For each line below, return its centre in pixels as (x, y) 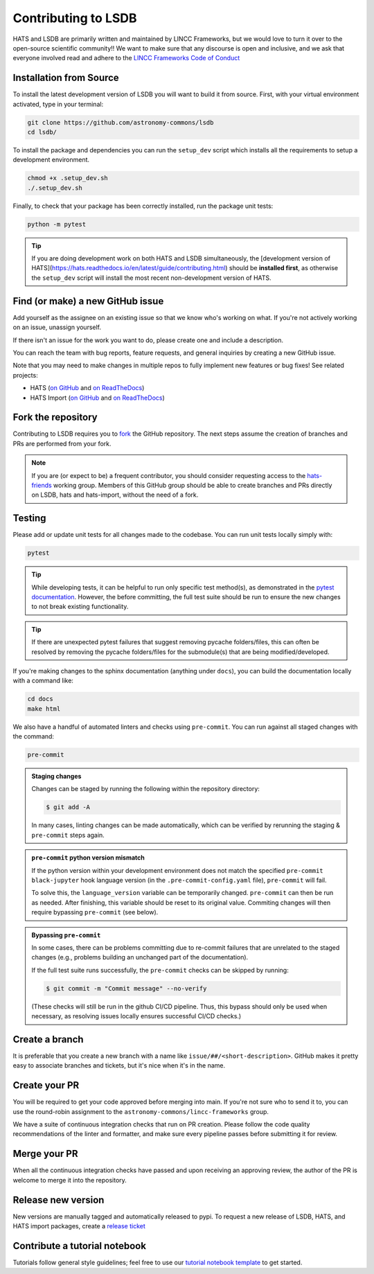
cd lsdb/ (42, 132)
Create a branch (48, 1039)
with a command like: (43, 681)
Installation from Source (66, 78)
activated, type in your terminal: (58, 104)
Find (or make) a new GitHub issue (88, 301)
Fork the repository (55, 417)
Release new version (59, 1200)
